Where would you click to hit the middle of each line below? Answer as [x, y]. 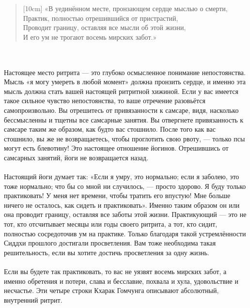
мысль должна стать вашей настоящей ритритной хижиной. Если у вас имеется [121, 91]
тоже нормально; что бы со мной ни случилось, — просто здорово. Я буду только [125, 186]
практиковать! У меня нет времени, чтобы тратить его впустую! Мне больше [117, 195]
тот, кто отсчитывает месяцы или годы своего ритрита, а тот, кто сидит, [111, 224]
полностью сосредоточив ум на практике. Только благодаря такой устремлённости [125, 233]
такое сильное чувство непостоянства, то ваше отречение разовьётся [105, 100]
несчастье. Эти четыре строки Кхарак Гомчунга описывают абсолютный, [111, 290]
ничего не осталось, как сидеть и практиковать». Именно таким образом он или [122, 205]
